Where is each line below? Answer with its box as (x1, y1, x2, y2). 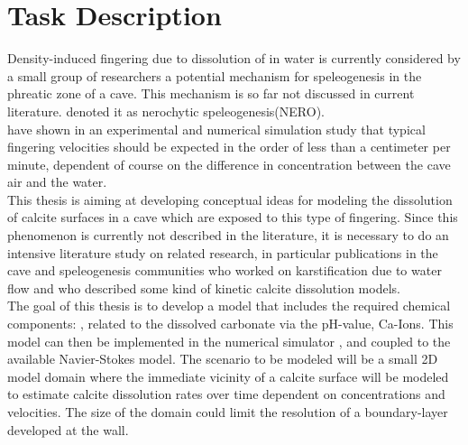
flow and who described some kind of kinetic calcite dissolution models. (7, 278, 400, 297)
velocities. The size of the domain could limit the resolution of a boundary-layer (7, 403, 448, 421)
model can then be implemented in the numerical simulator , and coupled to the (7, 331, 451, 350)
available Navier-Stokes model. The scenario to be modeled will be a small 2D (7, 349, 438, 368)
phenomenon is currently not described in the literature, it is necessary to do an (7, 226, 449, 245)
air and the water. (7, 172, 107, 191)
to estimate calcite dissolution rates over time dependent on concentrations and (7, 385, 445, 403)
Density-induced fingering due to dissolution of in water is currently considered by (7, 49, 461, 68)
